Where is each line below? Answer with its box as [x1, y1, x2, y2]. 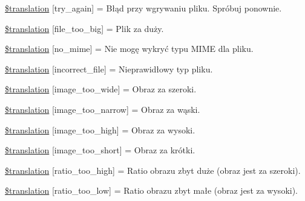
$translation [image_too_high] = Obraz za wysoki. [5, 123, 195, 136]
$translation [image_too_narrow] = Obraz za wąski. [5, 103, 200, 115]
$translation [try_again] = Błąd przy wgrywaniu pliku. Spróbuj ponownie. [5, 2, 282, 14]
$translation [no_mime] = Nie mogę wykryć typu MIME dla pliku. [5, 42, 254, 55]
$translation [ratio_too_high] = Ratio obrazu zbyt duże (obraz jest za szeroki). [5, 164, 301, 176]
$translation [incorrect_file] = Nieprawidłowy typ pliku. [5, 62, 213, 75]
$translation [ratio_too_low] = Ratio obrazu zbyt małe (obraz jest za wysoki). [5, 184, 298, 197]
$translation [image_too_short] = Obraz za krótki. [5, 144, 195, 156]
